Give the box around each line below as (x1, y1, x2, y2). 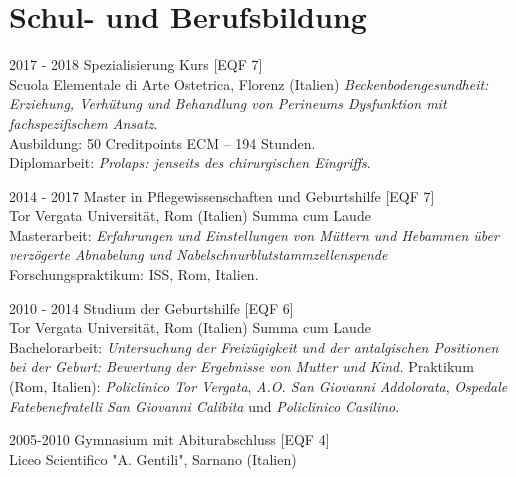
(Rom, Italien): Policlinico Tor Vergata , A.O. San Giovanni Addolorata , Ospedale (9, 376, 508, 397)
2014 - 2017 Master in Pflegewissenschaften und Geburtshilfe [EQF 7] (9, 185, 435, 206)
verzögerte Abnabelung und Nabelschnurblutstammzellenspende (9, 244, 388, 265)
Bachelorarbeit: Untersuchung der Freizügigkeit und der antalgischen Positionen (9, 336, 499, 357)
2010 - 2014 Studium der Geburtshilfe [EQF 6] (9, 297, 294, 318)
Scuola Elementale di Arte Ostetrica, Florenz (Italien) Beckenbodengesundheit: (9, 73, 489, 94)
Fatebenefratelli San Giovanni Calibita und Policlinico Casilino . (9, 395, 400, 416)
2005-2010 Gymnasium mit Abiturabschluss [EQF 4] (9, 429, 330, 450)
